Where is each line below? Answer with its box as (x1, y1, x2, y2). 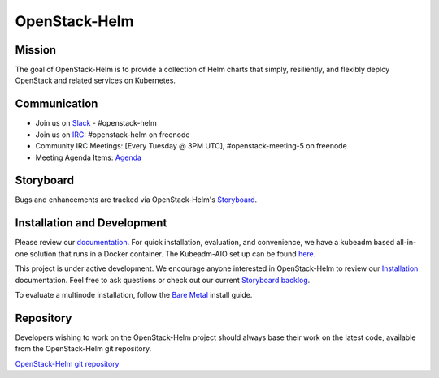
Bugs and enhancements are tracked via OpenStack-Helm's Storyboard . (15, 195, 258, 204)
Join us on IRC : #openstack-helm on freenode (35, 130, 190, 140)
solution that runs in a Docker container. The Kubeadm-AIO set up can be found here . (29, 248, 316, 259)
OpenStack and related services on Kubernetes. (15, 75, 176, 85)
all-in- (396, 238, 417, 247)
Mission (15, 43, 57, 57)
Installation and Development (15, 216, 167, 230)
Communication (15, 97, 98, 111)
